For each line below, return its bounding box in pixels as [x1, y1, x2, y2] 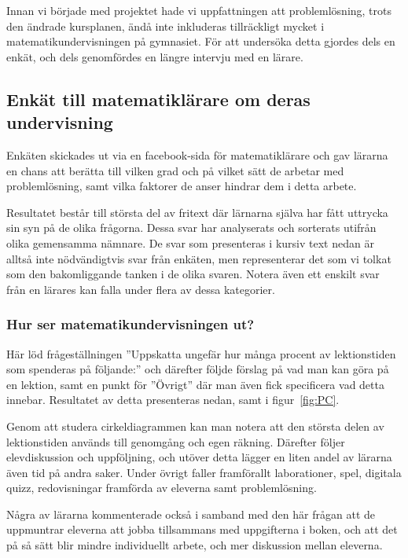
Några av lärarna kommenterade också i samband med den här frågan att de [6, 505, 375, 522]
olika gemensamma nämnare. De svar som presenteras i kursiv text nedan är [6, 234, 374, 251]
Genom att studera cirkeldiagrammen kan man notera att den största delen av [6, 417, 384, 434]
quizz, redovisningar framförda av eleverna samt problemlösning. [6, 479, 317, 496]
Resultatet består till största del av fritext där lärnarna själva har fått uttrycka [6, 204, 388, 220]
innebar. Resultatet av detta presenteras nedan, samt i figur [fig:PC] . [6, 391, 340, 408]
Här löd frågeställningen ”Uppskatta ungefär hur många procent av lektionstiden [6, 345, 396, 362]
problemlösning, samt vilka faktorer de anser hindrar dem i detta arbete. [6, 178, 357, 194]
